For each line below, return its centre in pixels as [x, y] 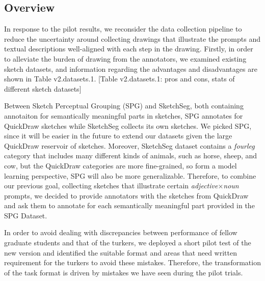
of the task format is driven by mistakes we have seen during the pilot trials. [124, 272]
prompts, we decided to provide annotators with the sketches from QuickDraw [126, 195]
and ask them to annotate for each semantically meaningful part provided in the [129, 205]
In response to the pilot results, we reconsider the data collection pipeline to [123, 29]
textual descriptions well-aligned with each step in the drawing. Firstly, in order [129, 49]
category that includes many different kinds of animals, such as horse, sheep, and [131, 156]
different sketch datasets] [43, 88]
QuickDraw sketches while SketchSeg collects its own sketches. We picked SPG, [128, 125]
